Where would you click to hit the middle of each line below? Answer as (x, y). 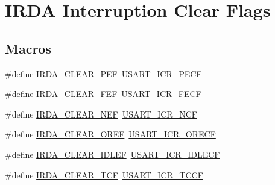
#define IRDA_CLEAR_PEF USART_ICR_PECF (103, 73)
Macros (28, 48)
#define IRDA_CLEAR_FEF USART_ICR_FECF (103, 94)
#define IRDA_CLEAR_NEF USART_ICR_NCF (101, 114)
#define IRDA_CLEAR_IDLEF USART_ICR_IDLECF (112, 154)
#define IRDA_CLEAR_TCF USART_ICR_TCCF (104, 174)
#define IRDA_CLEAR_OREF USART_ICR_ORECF (110, 134)
